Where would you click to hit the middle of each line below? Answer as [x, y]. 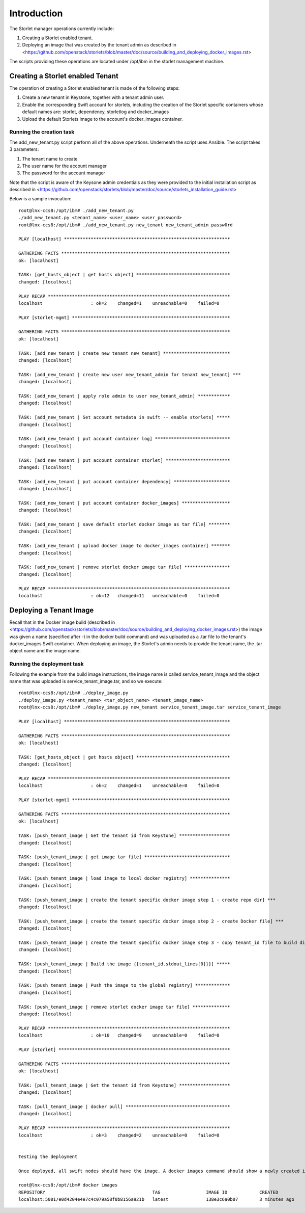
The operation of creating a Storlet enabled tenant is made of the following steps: [95, 88]
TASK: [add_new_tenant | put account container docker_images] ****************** [124, 503]
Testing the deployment [48, 1156]
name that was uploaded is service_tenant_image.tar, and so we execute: [86, 681]
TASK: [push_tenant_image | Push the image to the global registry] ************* [124, 985]
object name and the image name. [45, 651]
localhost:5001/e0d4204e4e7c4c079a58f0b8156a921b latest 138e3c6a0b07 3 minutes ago [157, 1199]
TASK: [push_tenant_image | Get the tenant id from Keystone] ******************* [124, 836]
